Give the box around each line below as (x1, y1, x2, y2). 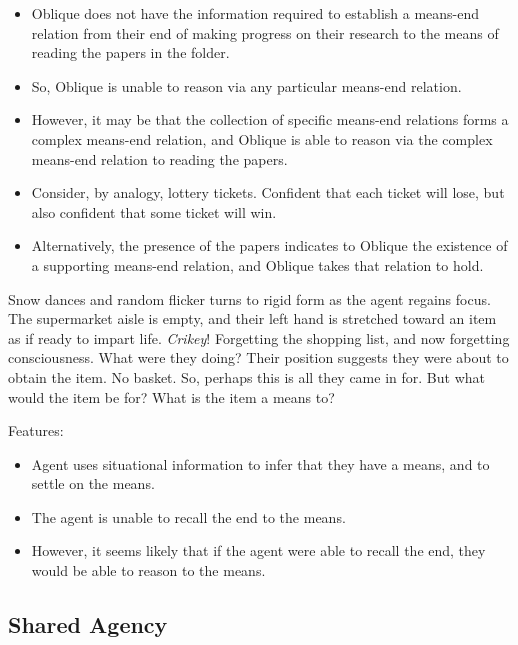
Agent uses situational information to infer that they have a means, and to (31, 453, 490, 474)
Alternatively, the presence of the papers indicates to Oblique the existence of (31, 235, 508, 256)
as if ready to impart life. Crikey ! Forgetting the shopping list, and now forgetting (8, 327, 510, 348)
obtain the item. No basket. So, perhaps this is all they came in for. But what (8, 366, 485, 387)
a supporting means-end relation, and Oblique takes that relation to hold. (31, 254, 484, 275)
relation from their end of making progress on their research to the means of (31, 22, 499, 43)
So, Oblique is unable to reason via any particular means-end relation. (31, 75, 462, 96)
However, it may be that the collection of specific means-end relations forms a (31, 109, 509, 130)
